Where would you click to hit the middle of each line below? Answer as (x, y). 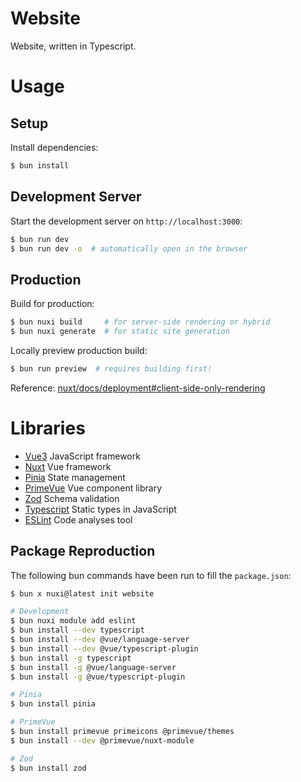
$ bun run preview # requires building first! (111, 368)
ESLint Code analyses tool (78, 519)
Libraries (48, 428)
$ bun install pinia (53, 704)
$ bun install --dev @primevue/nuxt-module (102, 740)
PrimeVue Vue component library (93, 488)
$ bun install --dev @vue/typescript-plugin (104, 648)
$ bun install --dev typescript (77, 630)
